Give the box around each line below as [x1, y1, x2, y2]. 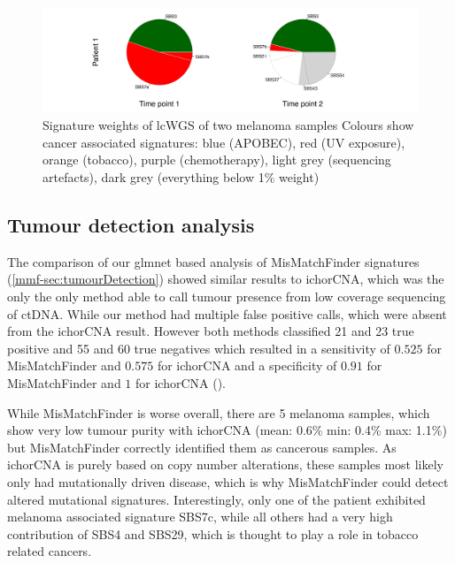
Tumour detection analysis [7, 211, 255, 239]
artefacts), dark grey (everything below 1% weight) [42, 168, 320, 186]
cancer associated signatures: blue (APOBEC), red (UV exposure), [42, 133, 405, 151]
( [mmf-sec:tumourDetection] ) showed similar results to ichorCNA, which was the [7, 270, 444, 288]
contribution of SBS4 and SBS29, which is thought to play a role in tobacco [7, 524, 419, 543]
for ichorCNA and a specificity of [157, 356, 337, 375]
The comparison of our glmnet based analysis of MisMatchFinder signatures [7, 252, 420, 270]
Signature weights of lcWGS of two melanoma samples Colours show [42, 116, 414, 134]
